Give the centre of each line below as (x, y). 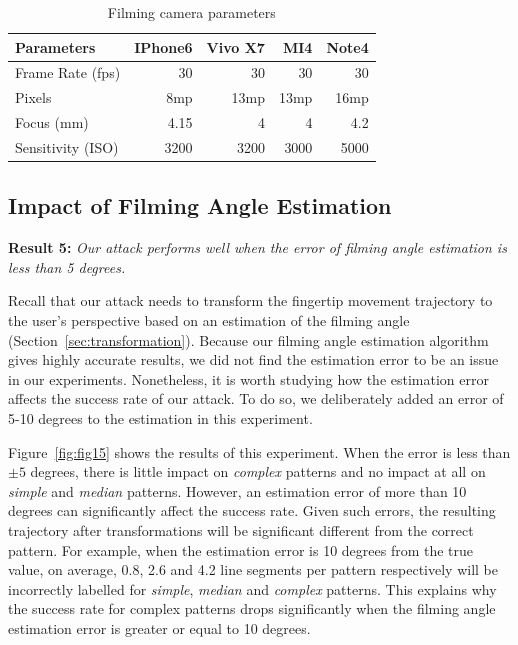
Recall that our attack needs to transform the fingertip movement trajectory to (250, 300)
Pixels (33, 97)
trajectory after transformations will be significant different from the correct (241, 529)
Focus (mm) (52, 122)
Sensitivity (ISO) (67, 146)
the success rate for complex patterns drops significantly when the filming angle (252, 608)
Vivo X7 (235, 46)
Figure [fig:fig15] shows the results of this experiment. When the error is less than (259, 451)
